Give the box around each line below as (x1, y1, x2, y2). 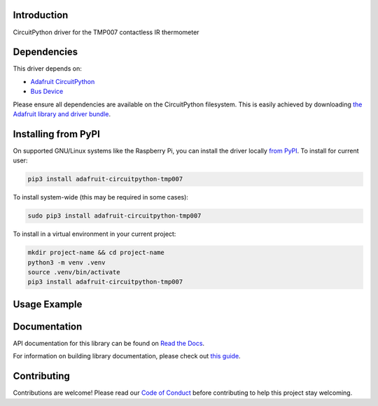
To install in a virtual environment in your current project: (13, 230, 176, 238)
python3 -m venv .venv (27, 258, 106, 266)
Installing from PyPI (13, 128, 101, 140)
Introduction (13, 9, 69, 21)
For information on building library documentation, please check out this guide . (13, 352, 241, 360)
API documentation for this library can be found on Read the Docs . (13, 339, 205, 347)
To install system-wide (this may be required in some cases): (13, 193, 189, 202)
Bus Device (30, 87, 64, 96)
